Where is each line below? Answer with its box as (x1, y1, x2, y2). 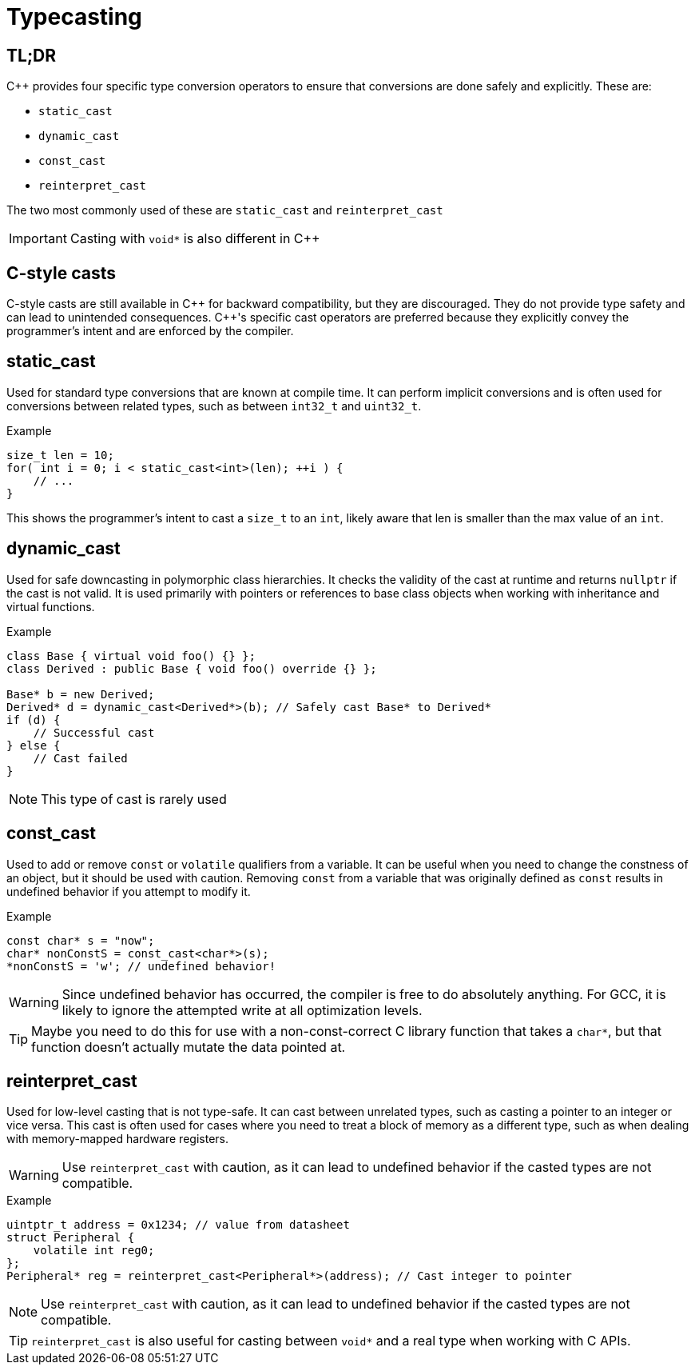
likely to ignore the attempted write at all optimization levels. (62, 1001, 423, 1018)
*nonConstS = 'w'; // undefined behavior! (6, 959, 276, 973)
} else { (6, 738, 61, 752)
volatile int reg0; (33, 1244, 155, 1257)
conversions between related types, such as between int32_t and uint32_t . (6, 398, 422, 413)
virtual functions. (6, 599, 95, 614)
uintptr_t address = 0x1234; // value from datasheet (6, 1218, 350, 1232)
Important (9, 230, 67, 247)
